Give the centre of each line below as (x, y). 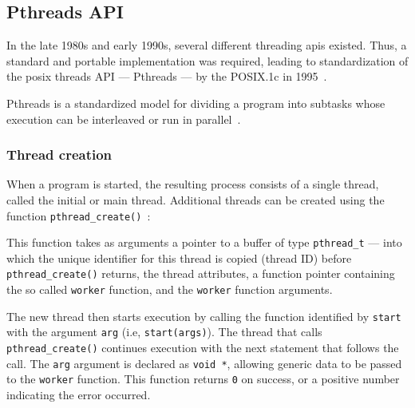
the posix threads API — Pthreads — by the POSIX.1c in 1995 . (167, 76)
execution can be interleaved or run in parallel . (124, 119)
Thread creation (59, 154)
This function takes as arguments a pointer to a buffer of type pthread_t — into (204, 242)
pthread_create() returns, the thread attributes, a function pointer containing (201, 273)
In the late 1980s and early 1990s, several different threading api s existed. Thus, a (207, 45)
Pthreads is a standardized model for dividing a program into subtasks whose (196, 103)
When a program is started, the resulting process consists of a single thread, (193, 184)
